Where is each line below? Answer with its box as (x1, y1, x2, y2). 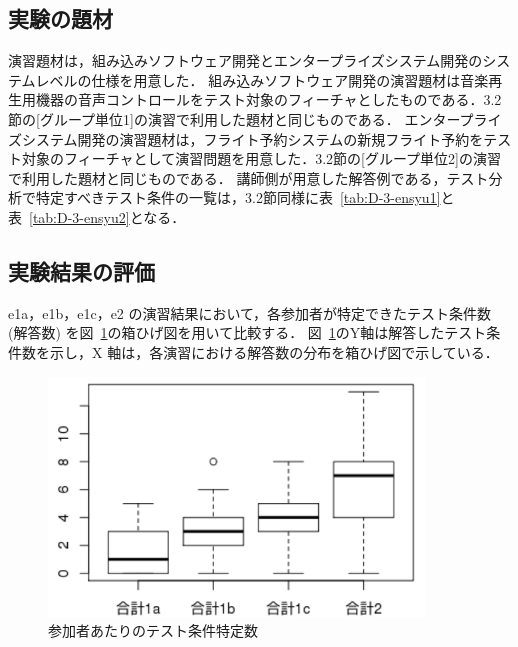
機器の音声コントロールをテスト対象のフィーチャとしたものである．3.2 (35, 89, 502, 110)
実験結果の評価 (8, 255, 155, 286)
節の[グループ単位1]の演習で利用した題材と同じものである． (8, 108, 400, 129)
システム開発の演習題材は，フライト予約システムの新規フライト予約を (21, 128, 484, 149)
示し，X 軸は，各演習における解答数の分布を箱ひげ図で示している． (49, 341, 499, 362)
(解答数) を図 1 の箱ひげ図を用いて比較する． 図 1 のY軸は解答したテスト (8, 322, 487, 343)
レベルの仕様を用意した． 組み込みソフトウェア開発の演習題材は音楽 (35, 69, 489, 90)
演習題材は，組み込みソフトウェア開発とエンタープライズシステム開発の (8, 50, 483, 71)
